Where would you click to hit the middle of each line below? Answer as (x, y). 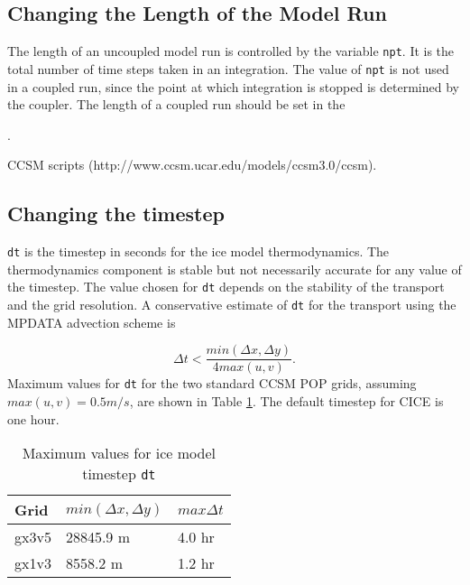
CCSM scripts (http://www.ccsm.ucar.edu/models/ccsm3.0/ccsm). (192, 165)
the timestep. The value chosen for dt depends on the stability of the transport (226, 287)
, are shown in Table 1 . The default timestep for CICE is (286, 400)
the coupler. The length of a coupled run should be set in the (176, 104)
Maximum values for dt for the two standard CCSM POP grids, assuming (212, 383)
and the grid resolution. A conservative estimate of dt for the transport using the (232, 304)
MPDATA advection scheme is (92, 322)
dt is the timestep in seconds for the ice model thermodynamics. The (198, 251)
